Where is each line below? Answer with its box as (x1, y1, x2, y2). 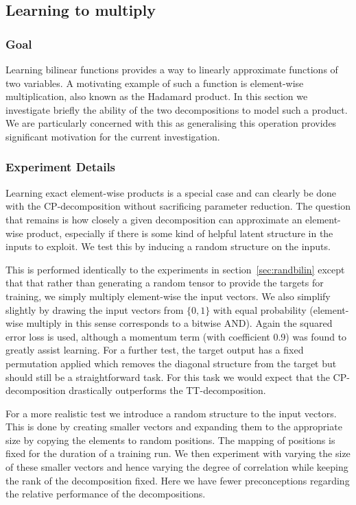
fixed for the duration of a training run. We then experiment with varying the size (5, 446, 351, 460)
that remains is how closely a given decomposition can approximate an (5, 212, 302, 226)
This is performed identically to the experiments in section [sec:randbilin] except (5, 262, 345, 276)
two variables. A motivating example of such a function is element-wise (5, 75, 304, 90)
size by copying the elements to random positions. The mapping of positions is (5, 432, 335, 447)
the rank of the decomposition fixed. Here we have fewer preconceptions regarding (5, 473, 350, 487)
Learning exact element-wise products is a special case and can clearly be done (5, 185, 337, 199)
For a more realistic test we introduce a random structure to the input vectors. (5, 406, 337, 420)
